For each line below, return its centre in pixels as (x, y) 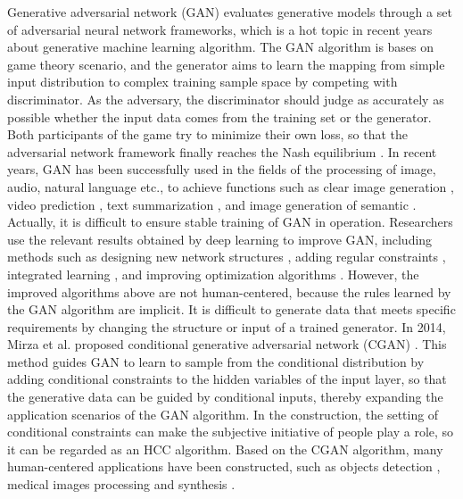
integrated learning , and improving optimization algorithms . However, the (213, 274)
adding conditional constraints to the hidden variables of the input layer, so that (227, 379)
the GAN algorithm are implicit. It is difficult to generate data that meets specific (231, 309)
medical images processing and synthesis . (121, 484)
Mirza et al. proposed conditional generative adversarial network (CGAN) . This (227, 344)
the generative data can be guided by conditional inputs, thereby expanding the (225, 397)
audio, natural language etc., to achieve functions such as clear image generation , (231, 186)
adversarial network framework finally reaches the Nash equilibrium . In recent (222, 151)
